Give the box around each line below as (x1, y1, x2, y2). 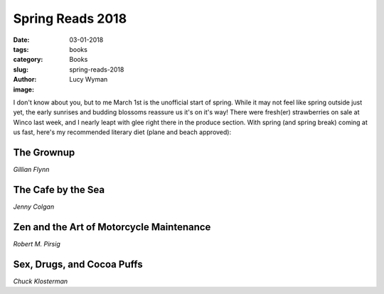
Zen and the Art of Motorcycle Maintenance (13, 221, 211, 233)
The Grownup (13, 146, 75, 158)
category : (13, 55, 43, 64)
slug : (13, 65, 28, 74)
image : (13, 85, 35, 94)
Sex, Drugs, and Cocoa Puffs (13, 258, 143, 270)
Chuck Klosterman (13, 277, 68, 285)
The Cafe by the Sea (13, 183, 105, 195)
